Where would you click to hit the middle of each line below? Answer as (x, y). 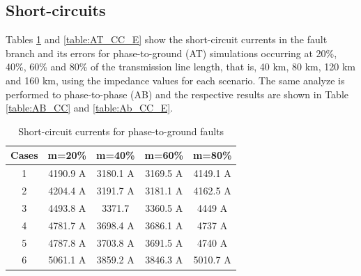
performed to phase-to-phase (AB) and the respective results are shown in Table (177, 94)
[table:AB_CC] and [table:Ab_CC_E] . (90, 108)
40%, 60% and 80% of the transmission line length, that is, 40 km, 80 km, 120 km (180, 67)
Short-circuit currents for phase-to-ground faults (121, 131)
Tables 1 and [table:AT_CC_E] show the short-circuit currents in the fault (167, 39)
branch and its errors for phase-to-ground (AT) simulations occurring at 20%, (171, 53)
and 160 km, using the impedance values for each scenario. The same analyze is (175, 80)
